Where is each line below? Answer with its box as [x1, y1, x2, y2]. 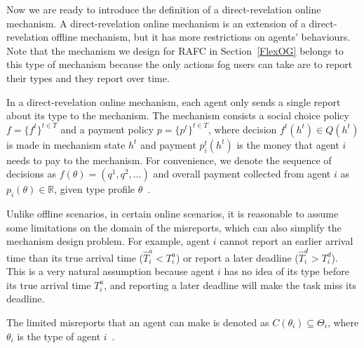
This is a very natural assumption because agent [6, 264, 215, 279]
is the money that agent [236, 137, 339, 152]
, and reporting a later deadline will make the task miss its [104, 277, 356, 292]
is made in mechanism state [6, 137, 126, 152]
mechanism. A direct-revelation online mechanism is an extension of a [6, 15, 306, 30]
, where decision [208, 121, 277, 136]
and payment [140, 137, 196, 152]
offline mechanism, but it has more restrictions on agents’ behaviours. [51, 29, 351, 44]
